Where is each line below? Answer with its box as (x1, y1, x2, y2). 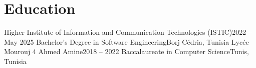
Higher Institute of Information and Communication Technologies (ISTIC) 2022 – (4, 27, 252, 37)
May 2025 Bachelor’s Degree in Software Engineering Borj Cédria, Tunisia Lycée (4, 36, 249, 47)
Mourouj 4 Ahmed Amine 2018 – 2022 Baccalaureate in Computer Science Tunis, (4, 46, 249, 57)
